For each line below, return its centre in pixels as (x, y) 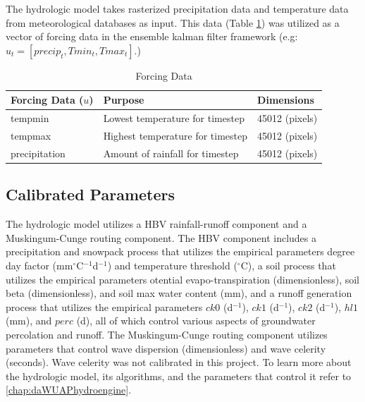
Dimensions (286, 100)
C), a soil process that (288, 265)
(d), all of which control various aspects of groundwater (196, 321)
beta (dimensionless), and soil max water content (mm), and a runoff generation (179, 293)
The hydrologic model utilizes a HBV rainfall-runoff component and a (156, 224)
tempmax (31, 136)
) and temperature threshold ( (172, 265)
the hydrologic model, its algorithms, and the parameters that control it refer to (179, 376)
